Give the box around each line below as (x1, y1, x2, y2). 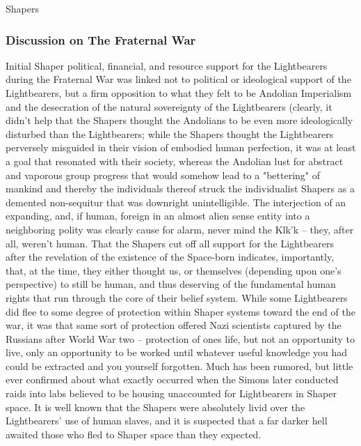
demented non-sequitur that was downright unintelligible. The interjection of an (6, 194, 346, 209)
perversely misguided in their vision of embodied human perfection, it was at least (6, 140, 356, 155)
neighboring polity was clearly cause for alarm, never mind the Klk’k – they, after (6, 222, 354, 236)
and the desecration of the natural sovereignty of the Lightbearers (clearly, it (6, 99, 332, 114)
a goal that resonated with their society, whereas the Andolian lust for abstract (6, 153, 344, 168)
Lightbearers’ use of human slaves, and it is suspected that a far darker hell (6, 413, 328, 428)
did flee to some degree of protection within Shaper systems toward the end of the (6, 304, 355, 318)
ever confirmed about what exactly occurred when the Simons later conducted (6, 372, 339, 387)
